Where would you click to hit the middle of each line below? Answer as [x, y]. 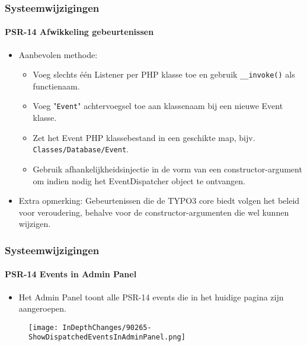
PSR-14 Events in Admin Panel [71, 274]
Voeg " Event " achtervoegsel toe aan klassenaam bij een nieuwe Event [158, 106]
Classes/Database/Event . [81, 149]
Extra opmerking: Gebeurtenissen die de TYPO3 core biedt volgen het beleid [159, 201]
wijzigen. [35, 224]
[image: [44, 327]
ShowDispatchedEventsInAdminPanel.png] [107, 337]
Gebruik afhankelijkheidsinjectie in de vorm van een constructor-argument [167, 169]
